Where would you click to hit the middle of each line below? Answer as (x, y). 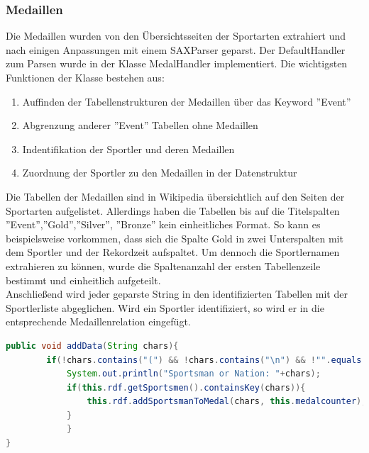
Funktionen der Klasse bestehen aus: (85, 77)
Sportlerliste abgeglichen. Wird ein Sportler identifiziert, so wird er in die (165, 307)
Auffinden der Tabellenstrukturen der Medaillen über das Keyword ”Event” (187, 101)
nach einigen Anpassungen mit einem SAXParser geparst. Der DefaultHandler (176, 49)
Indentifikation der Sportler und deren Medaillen (128, 149)
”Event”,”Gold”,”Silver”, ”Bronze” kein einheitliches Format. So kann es (163, 224)
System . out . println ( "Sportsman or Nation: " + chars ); (193, 374)
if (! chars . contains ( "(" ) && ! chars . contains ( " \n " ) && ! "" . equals (204, 360)
